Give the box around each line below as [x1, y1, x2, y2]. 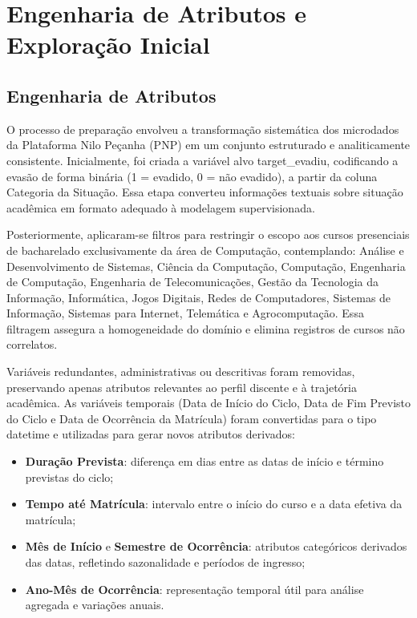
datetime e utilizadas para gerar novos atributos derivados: [6, 426, 295, 442]
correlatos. [6, 336, 58, 353]
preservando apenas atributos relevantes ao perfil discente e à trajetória [6, 378, 357, 395]
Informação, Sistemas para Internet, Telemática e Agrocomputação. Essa [6, 305, 364, 321]
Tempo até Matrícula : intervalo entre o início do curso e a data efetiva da [25, 495, 403, 512]
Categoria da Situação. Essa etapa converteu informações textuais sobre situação [6, 184, 403, 200]
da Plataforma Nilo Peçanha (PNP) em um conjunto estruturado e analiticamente [6, 136, 411, 153]
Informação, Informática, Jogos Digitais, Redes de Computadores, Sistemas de [6, 289, 391, 305]
